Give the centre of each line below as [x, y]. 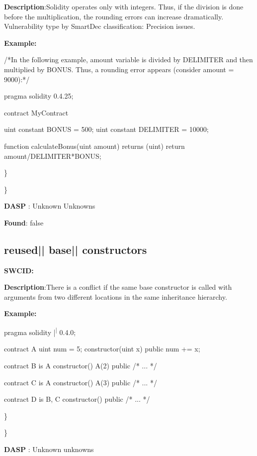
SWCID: [19, 270]
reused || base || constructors [76, 249]
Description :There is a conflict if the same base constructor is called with [118, 287]
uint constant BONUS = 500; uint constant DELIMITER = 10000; [106, 129]
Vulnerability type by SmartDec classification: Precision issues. [100, 26]
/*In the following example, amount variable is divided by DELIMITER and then [128, 59]
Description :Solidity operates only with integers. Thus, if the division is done [124, 6]
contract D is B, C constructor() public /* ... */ [77, 399]
